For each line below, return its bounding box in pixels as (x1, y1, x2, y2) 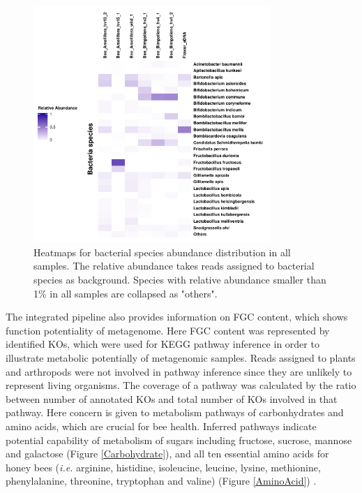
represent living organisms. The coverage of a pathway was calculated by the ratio (6, 378, 356, 392)
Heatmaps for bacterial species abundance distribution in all (33, 244, 291, 259)
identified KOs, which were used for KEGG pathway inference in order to (6, 337, 319, 351)
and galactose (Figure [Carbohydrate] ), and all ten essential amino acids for (6, 446, 329, 461)
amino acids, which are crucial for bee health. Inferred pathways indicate (6, 418, 317, 433)
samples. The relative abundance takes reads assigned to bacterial (33, 258, 315, 273)
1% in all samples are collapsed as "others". (33, 286, 218, 300)
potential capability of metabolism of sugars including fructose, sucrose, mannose (6, 432, 352, 447)
